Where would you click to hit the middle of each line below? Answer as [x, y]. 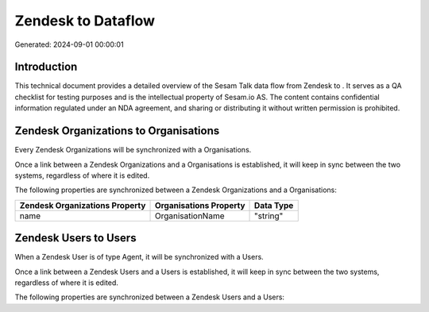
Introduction [46, 67]
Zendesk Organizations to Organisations [117, 131]
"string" [269, 216]
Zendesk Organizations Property [83, 205]
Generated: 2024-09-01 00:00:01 [69, 44]
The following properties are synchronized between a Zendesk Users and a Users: [150, 297]
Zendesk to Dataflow [85, 21]
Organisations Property [200, 205]
